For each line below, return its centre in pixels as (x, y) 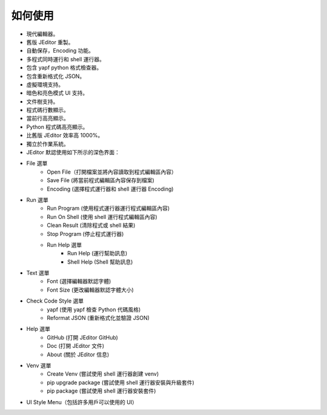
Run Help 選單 (64, 244)
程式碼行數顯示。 (48, 110)
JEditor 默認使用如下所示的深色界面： (73, 152)
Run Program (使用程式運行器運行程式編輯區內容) (108, 208)
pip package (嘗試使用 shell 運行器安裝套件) (101, 391)
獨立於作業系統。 (48, 144)
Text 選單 (38, 273)
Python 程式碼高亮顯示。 (57, 126)
